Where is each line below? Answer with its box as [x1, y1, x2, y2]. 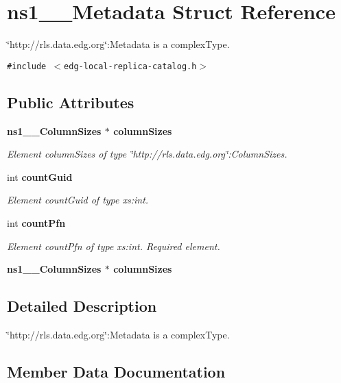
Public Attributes [7, 91, 134, 112]
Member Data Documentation [7, 360, 226, 382]
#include [7, 61, 47, 71]
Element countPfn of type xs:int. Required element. [7, 238, 220, 253]
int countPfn [7, 215, 66, 230]
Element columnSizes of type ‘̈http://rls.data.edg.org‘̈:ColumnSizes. [7, 147, 287, 161]
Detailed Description [7, 295, 157, 317]
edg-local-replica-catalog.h [64, 61, 197, 71]
